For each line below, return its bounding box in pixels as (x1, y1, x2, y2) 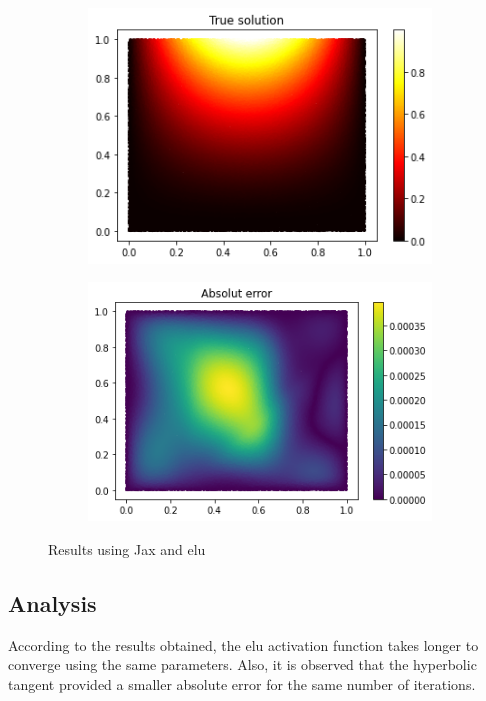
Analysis (8, 587, 97, 618)
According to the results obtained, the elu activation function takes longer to (8, 634, 479, 655)
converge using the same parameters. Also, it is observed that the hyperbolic (8, 654, 477, 675)
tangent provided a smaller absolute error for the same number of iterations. (8, 673, 476, 694)
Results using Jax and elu (48, 538, 206, 559)
